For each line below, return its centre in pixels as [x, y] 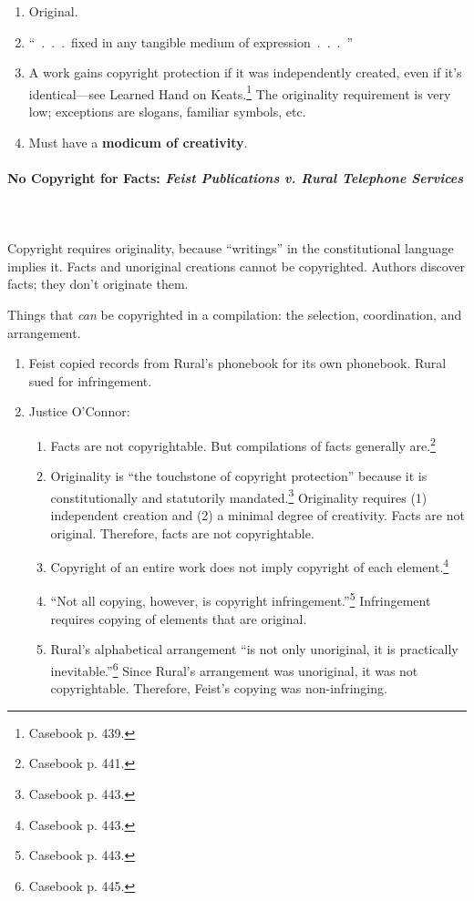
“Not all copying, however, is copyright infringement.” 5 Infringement [241, 599]
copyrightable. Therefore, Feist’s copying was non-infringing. [219, 688]
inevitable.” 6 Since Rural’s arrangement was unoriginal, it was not [234, 669]
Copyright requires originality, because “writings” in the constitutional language [231, 248]
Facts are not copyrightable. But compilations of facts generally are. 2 [243, 444]
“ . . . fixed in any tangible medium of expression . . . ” [191, 41]
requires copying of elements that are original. [179, 618]
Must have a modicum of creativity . [138, 142]
